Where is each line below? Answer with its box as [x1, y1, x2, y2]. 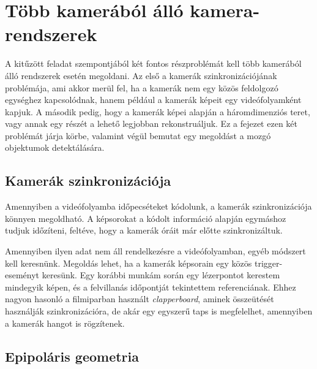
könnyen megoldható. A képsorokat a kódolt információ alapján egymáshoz [5, 211, 286, 224]
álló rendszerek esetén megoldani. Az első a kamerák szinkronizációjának [5, 69, 277, 82]
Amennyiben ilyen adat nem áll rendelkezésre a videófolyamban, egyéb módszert [5, 245, 306, 257]
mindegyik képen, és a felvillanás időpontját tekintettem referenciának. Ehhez [5, 280, 296, 293]
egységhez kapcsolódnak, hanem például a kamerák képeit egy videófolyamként [5, 93, 302, 106]
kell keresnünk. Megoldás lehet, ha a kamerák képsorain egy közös [5, 256, 252, 269]
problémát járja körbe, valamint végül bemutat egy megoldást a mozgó [5, 129, 271, 142]
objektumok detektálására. [5, 141, 105, 154]
